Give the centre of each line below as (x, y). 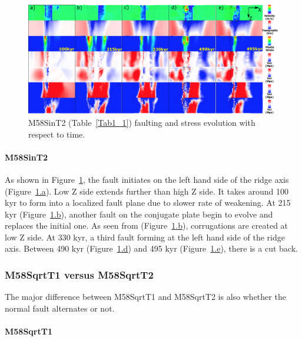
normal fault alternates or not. (60, 308)
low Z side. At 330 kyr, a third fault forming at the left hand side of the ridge (145, 237)
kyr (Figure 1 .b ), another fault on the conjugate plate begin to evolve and (139, 214)
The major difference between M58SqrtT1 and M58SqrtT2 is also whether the (145, 297)
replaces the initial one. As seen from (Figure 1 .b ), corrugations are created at (147, 225)
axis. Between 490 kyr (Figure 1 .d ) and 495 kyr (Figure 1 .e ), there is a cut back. (151, 248)
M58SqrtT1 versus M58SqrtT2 (79, 274)
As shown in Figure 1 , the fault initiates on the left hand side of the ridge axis (147, 179)
